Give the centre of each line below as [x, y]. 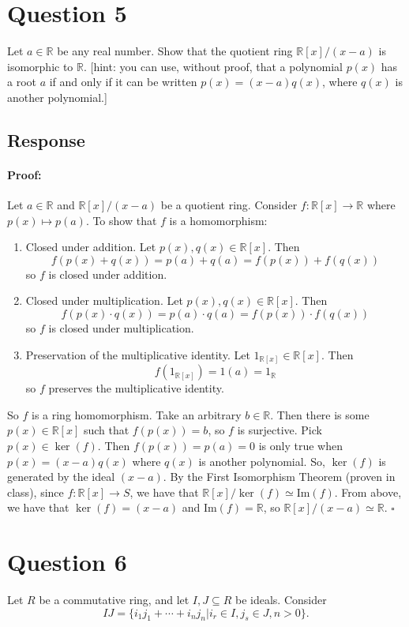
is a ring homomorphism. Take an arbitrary [136, 414]
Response [46, 139]
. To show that [121, 220]
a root [22, 82]
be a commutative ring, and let [114, 600]
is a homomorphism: [218, 220]
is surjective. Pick [280, 430]
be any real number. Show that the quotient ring [175, 51]
